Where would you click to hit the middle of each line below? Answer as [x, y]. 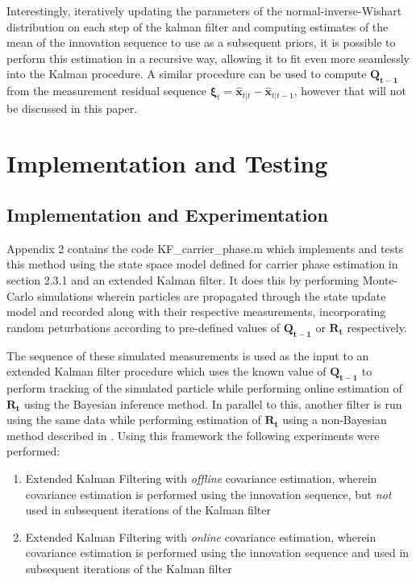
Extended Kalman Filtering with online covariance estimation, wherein [201, 536]
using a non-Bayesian [335, 420]
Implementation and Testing [167, 163]
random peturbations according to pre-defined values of [144, 327]
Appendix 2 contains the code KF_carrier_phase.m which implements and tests [205, 248]
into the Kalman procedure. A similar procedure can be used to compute [187, 74]
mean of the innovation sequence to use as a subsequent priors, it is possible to [201, 42]
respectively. [377, 327]
